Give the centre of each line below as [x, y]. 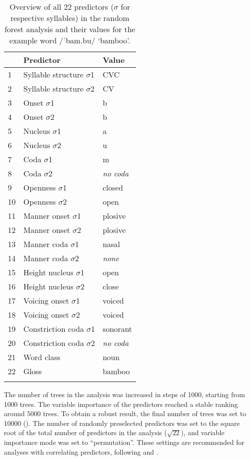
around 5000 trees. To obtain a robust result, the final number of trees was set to [125, 413]
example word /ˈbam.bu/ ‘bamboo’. [70, 40]
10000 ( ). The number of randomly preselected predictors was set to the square [122, 423]
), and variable [203, 432]
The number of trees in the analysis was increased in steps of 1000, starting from [125, 394]
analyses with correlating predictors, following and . [81, 451]
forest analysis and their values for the [70, 29]
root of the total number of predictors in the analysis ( [86, 432]
